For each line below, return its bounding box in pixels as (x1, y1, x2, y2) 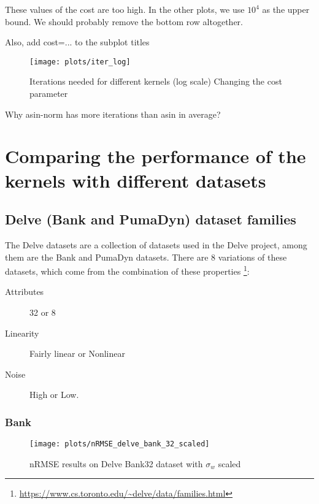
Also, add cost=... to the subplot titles (5, 36, 150, 48)
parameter (29, 87, 68, 100)
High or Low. (29, 388, 79, 401)
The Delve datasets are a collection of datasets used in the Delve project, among (5, 238, 307, 251)
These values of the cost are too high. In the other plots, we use (5, 3, 245, 15)
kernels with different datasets (5, 167, 266, 193)
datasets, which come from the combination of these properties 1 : (5, 263, 250, 277)
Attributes (5, 285, 44, 298)
